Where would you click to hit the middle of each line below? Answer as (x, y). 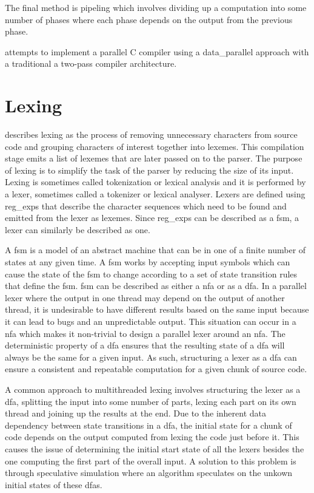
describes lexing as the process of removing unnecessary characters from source (151, 134)
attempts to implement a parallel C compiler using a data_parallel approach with (157, 51)
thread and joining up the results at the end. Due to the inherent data (136, 413)
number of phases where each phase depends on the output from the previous (149, 19)
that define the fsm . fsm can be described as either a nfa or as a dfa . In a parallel (156, 286)
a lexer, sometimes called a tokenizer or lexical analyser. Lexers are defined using (155, 194)
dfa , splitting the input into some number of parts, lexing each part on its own (151, 401)
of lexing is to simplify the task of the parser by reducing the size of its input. (149, 170)
